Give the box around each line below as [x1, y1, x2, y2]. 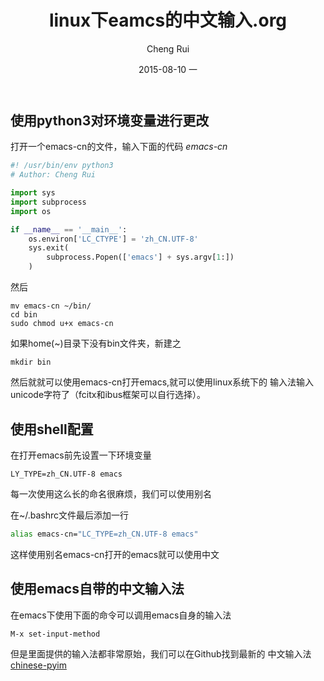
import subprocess [10, 197, 87, 207]
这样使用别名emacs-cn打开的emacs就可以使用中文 [10, 548, 220, 560]
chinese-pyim [10, 659, 67, 671]
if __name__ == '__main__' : [10, 224, 128, 235]
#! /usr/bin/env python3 [10, 161, 114, 171]
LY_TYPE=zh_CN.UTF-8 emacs [10, 469, 123, 479]
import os [10, 206, 52, 216]
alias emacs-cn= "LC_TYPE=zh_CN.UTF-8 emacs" [10, 529, 199, 539]
